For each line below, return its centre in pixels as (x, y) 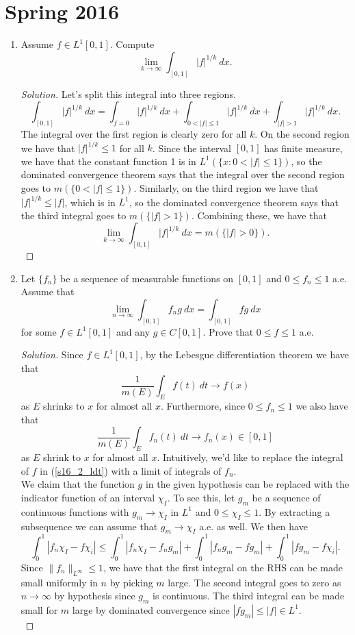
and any (133, 331)
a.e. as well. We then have (253, 526)
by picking (131, 582)
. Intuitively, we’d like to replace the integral (250, 457)
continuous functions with (75, 511)
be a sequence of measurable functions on (147, 278)
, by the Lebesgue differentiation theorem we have (245, 354)
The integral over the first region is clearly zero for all (134, 134)
